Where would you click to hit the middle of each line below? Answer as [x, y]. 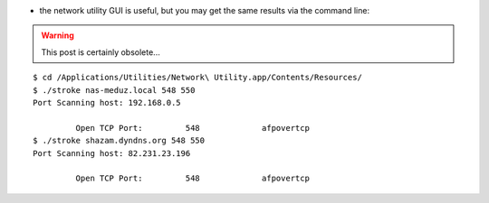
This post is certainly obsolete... [101, 52]
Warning [58, 35]
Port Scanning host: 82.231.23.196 [112, 153]
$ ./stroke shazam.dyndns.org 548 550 [119, 141]
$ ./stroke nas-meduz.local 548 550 [114, 90]
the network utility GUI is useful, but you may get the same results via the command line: [205, 10]
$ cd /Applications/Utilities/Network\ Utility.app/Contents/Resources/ [197, 78]
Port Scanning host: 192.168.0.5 [107, 102]
